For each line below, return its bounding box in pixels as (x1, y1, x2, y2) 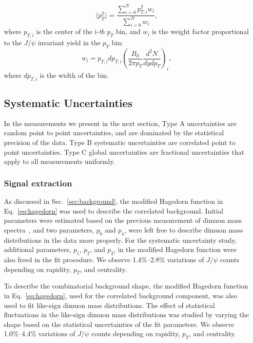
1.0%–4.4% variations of (4, 328, 76, 339)
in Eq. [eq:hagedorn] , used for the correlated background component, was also (4, 290, 237, 300)
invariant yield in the (38, 37, 101, 48)
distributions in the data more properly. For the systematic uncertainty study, (4, 235, 237, 245)
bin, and (116, 26, 141, 36)
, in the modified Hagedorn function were (114, 244, 237, 254)
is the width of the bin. (39, 70, 109, 80)
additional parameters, (4, 244, 71, 254)
